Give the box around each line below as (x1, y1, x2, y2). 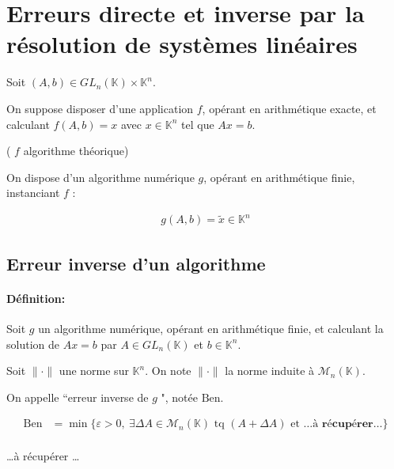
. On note (145, 362, 191, 379)
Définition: (6, 289, 66, 306)
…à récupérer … (6, 448, 80, 464)
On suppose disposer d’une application (6, 100, 194, 116)
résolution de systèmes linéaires (6, 28, 358, 60)
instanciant (6, 184, 60, 201)
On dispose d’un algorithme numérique (6, 168, 195, 185)
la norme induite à (225, 362, 315, 379)
